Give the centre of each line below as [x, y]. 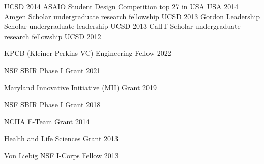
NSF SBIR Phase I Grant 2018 [52, 104]
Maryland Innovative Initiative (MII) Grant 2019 [81, 87]
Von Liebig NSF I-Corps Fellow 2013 [61, 155]
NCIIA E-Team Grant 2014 [47, 121]
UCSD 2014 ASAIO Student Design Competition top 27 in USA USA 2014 [121, 6]
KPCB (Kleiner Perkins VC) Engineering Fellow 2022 [88, 53]
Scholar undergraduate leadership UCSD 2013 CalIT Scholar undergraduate [122, 26]
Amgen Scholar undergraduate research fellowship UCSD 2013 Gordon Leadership [132, 16]
